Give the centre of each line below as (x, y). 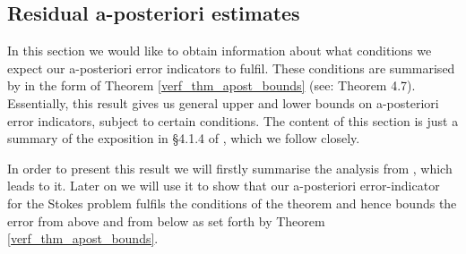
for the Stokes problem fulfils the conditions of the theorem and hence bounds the (232, 203)
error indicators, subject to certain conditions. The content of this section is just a (233, 120)
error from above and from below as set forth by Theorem (166, 220)
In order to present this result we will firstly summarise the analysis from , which (230, 168)
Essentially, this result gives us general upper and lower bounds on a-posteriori (223, 102)
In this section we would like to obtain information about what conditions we (220, 51)
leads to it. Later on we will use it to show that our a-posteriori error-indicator (224, 186)
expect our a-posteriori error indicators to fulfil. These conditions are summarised (231, 68)
